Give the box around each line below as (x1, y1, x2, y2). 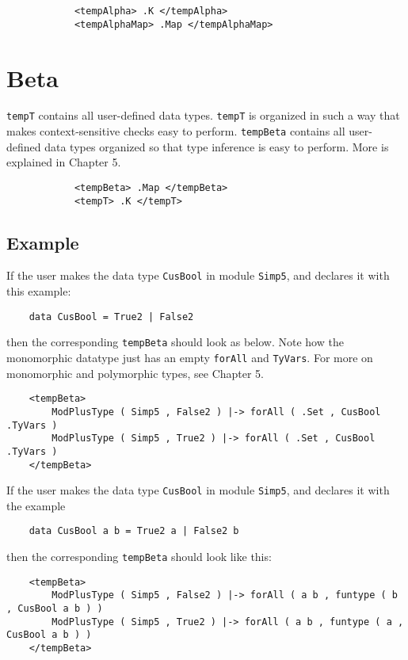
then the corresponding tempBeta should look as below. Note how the (6, 334, 344, 350)
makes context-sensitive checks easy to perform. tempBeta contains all (6, 123, 345, 139)
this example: (6, 283, 71, 299)
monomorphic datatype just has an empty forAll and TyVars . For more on (6, 349, 373, 366)
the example (6, 497, 66, 513)
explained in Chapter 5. (6, 154, 121, 170)
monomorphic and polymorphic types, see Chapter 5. (6, 364, 265, 381)
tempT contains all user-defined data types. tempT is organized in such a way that (6, 107, 400, 124)
